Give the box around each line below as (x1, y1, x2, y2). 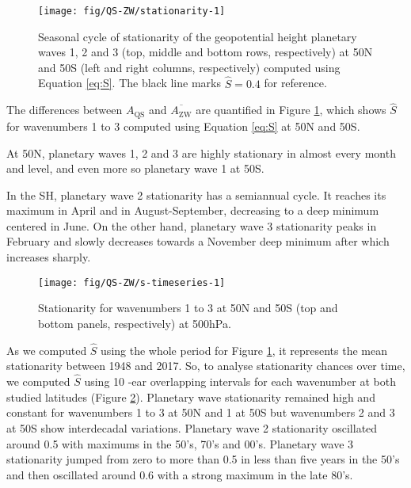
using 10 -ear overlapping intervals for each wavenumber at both (84, 373, 396, 390)
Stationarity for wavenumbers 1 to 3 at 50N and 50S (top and (38, 299, 338, 316)
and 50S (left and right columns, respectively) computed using (38, 59, 341, 75)
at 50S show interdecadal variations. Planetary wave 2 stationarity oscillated (6, 419, 378, 436)
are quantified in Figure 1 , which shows (196, 101, 386, 118)
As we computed (6, 341, 87, 358)
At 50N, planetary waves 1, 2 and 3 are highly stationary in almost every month (6, 144, 396, 161)
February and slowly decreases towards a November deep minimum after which (6, 233, 390, 250)
